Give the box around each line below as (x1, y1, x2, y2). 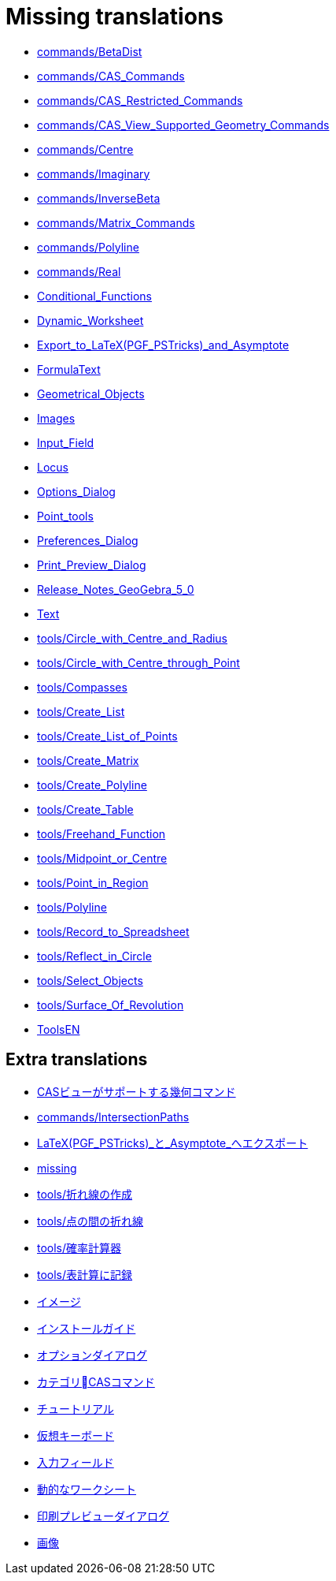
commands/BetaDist (37, 44, 142, 58)
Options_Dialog (37, 484, 116, 498)
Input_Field (37, 435, 94, 449)
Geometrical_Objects (37, 386, 145, 401)
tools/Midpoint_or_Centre (37, 851, 168, 865)
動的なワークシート (37, 1482, 136, 1496)
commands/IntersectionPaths (37, 1109, 190, 1124)
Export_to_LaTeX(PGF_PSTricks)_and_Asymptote (37, 337, 290, 352)
